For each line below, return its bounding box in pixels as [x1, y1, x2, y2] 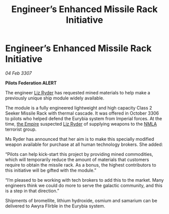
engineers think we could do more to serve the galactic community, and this [5, 182, 162, 188]
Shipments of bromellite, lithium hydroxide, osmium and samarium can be [5, 197, 157, 203]
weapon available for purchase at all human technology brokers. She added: [5, 141, 163, 147]
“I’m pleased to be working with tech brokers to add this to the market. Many [5, 177, 164, 183]
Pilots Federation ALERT [5, 80, 57, 86]
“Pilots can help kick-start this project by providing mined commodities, [5, 151, 153, 157]
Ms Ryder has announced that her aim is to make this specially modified [5, 136, 154, 142]
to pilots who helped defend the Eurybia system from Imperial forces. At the [5, 115, 162, 122]
